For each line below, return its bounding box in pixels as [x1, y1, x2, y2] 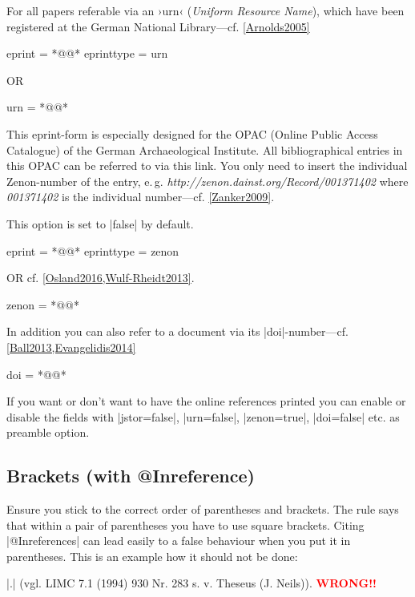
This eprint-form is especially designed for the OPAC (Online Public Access [6, 125, 378, 142]
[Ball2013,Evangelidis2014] [6, 338, 136, 355]
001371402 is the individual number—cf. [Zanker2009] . [6, 188, 275, 205]
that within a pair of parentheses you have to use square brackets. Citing [6, 516, 365, 533]
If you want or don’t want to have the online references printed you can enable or [6, 393, 406, 409]
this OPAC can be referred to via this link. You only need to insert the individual [6, 157, 408, 174]
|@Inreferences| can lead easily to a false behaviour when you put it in [6, 532, 351, 549]
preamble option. [6, 424, 90, 441]
